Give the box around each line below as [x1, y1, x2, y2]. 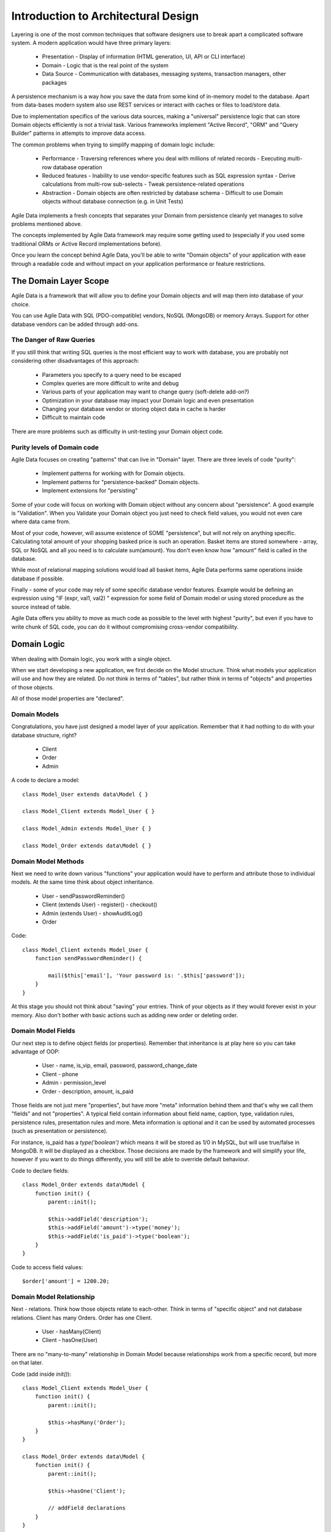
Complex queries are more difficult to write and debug [42, 379, 179, 387]
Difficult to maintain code [42, 414, 105, 421]
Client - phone [42, 1070, 79, 1078]
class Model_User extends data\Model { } [22, 791, 148, 798]
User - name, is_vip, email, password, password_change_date [42, 1062, 198, 1069]
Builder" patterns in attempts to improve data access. [11, 129, 146, 137]
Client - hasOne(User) [42, 1337, 98, 1344]
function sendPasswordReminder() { [34, 955, 142, 962]
